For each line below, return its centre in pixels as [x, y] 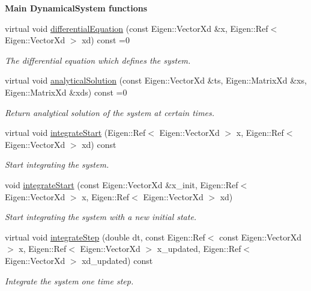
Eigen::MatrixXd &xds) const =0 [66, 92]
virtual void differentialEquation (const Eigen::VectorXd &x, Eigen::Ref [137, 28]
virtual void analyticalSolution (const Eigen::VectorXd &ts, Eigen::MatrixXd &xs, [156, 80]
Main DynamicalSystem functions [76, 8]
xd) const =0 [106, 40]
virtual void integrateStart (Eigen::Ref [75, 133]
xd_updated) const [117, 260]
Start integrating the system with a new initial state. [101, 217]
